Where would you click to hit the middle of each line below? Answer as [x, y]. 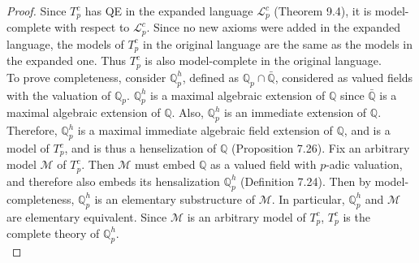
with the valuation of [59, 95]
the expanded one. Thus [67, 60]
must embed [165, 164]
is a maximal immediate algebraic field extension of [205, 130]
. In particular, [308, 198]
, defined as [211, 77]
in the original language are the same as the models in [277, 43]
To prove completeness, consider [86, 77]
